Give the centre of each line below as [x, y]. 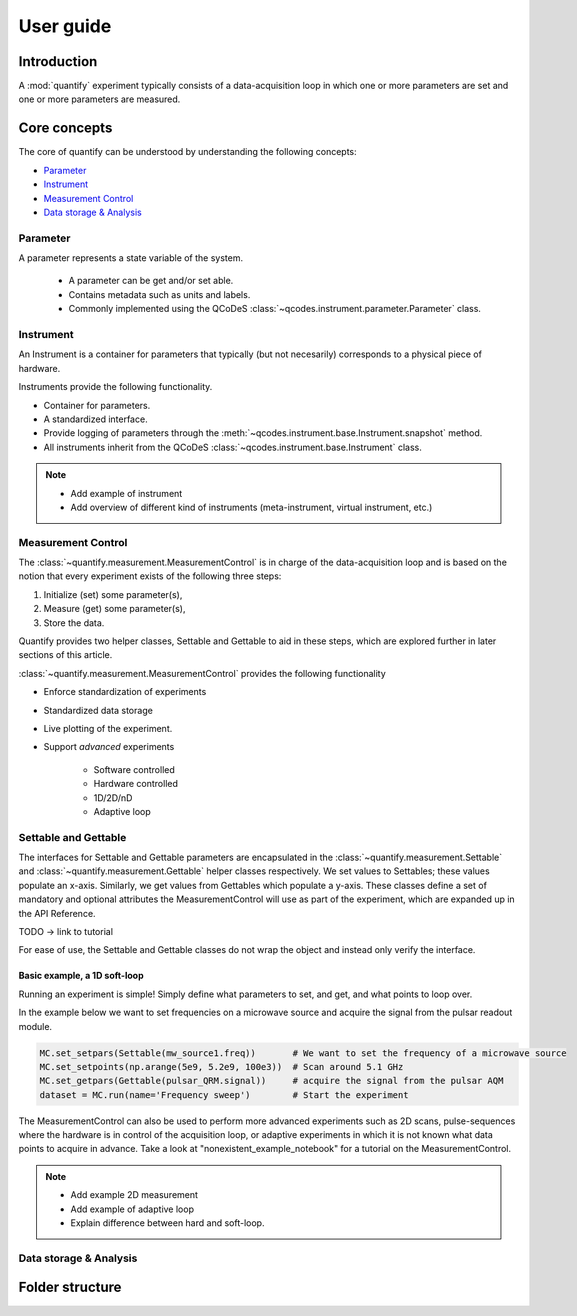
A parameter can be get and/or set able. [151, 281]
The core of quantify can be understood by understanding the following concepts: [187, 152]
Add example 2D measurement [134, 1195]
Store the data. [74, 622]
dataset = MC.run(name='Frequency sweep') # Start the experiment [224, 1094]
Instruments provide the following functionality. [115, 387]
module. [35, 1026]
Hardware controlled [136, 784]
